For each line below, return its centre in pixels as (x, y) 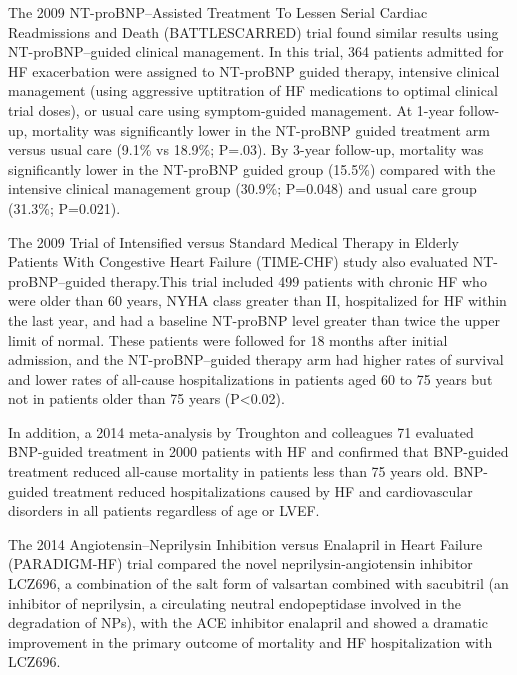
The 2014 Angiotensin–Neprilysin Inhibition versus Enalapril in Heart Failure (245, 543)
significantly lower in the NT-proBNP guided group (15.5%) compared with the (252, 168)
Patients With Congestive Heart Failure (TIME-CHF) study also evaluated (238, 261)
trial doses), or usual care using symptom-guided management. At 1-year (231, 109)
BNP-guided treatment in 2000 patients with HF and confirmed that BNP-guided (258, 451)
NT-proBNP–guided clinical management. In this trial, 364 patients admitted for (256, 51)
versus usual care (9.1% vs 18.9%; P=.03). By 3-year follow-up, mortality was (246, 149)
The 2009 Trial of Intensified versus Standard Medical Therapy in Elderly (233, 241)
